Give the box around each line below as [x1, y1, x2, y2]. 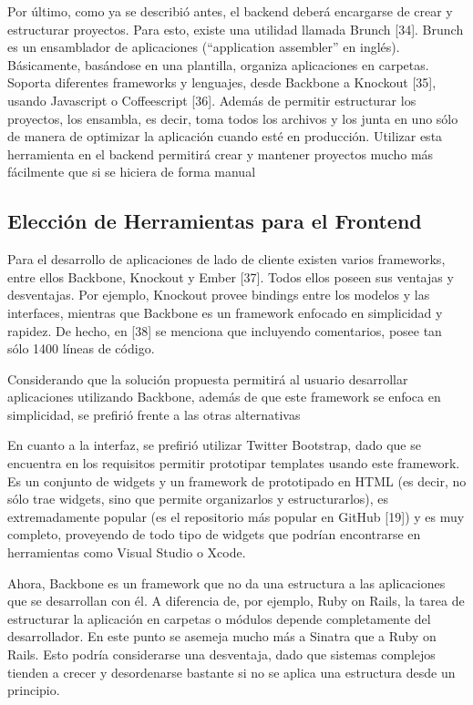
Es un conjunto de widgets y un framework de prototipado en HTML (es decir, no [7, 471, 467, 490]
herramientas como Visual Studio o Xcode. [7, 543, 246, 562]
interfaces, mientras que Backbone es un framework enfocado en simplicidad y [7, 302, 443, 322]
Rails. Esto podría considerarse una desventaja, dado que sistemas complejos [7, 645, 436, 664]
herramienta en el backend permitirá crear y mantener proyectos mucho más [7, 144, 434, 163]
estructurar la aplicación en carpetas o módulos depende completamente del [7, 608, 431, 628]
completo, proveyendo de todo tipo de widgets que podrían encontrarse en [7, 525, 421, 544]
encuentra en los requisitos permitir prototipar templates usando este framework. [7, 454, 460, 473]
